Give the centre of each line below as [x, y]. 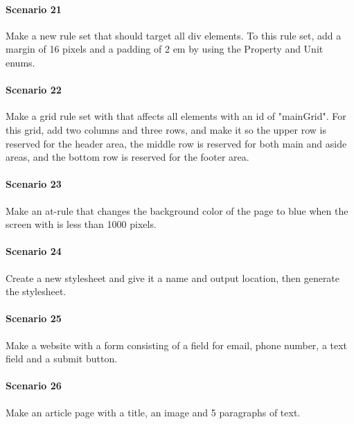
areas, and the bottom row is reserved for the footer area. [127, 157]
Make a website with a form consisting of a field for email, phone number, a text [177, 345]
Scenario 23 [34, 184]
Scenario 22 [34, 90]
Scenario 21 [34, 9]
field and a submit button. [62, 359]
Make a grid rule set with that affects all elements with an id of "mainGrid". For [176, 116]
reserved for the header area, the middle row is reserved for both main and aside [176, 143]
